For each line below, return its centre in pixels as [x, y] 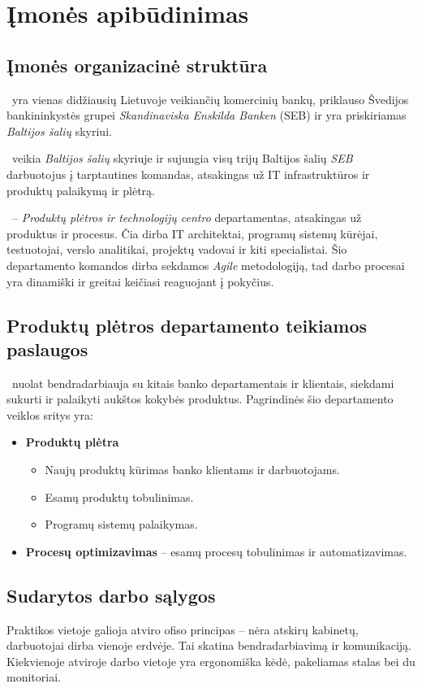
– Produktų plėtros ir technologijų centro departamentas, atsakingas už [187, 218]
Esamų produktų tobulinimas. [119, 496]
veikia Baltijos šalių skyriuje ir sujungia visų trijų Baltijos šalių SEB [182, 158]
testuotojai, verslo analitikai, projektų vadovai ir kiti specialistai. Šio [177, 249]
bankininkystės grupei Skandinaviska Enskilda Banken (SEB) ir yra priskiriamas [207, 115]
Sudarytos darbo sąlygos [111, 595]
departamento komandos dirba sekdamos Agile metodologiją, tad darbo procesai [206, 265]
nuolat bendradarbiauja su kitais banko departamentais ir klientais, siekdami [203, 383]
